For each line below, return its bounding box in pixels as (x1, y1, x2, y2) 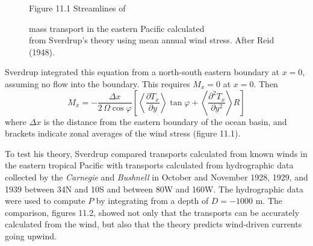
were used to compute (5, 194, 85, 207)
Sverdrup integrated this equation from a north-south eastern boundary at (5, 66, 279, 78)
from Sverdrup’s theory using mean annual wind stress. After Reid (29, 34, 274, 46)
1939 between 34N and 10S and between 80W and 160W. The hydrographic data (5, 182, 303, 195)
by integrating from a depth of (96, 194, 209, 207)
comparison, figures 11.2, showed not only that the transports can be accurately (5, 206, 300, 218)
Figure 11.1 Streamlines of (29, 2, 126, 14)
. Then (253, 77, 278, 90)
